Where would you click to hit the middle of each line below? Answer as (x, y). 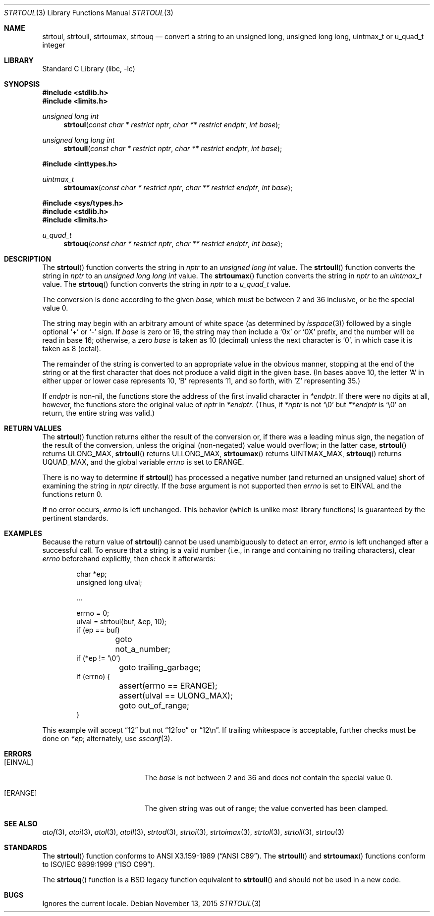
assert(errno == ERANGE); (168, 686)
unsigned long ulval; (109, 582)
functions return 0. (73, 494)
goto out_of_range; (154, 705)
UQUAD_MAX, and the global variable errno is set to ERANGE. (143, 462)
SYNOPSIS (22, 84)
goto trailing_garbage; (160, 667)
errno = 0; (93, 613)
